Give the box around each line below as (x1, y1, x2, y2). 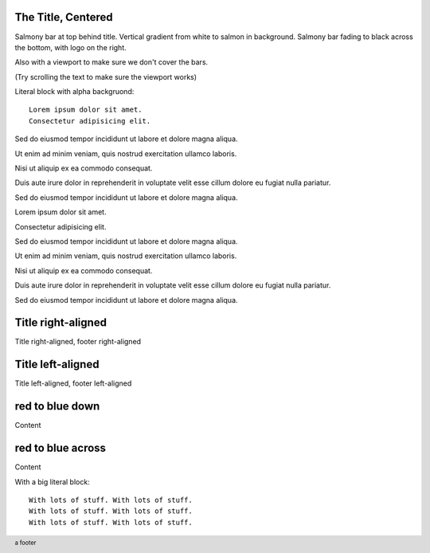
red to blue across (14, 441, 107, 455)
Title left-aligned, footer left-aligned (14, 378, 132, 388)
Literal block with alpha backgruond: (14, 87, 135, 96)
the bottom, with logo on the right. (14, 42, 127, 52)
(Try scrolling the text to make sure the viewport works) (14, 72, 197, 81)
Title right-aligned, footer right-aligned (14, 337, 142, 347)
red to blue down (14, 399, 100, 414)
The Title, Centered (14, 10, 113, 24)
